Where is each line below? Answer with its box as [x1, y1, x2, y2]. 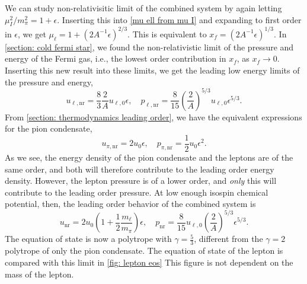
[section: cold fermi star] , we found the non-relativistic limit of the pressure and [5, 40, 294, 53]
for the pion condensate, [5, 122, 92, 135]
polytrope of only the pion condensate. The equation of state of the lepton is [5, 244, 283, 257]
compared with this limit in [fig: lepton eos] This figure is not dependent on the [5, 256, 293, 268]
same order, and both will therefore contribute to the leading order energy [5, 162, 274, 175]
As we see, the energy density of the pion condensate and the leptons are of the [5, 151, 293, 164]
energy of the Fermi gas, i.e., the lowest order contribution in [5, 52, 226, 65]
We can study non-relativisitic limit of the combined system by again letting [5, 2, 282, 14]
